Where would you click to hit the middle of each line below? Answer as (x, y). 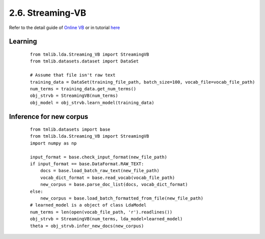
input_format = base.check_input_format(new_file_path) (99, 157)
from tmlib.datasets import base (70, 130)
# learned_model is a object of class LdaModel (88, 205)
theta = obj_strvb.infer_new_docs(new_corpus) (87, 226)
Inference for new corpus (49, 116)
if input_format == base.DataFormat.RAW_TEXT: (87, 164)
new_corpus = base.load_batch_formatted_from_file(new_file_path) (122, 198)
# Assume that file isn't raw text (73, 75)
